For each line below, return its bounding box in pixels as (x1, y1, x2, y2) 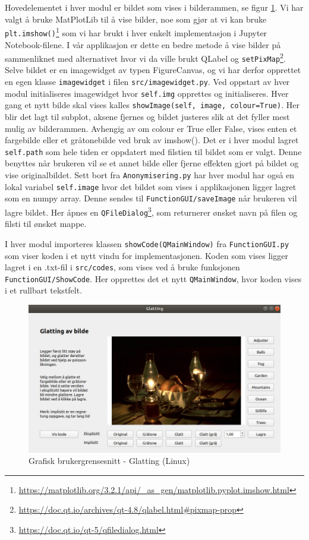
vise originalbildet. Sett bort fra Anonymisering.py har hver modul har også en (5, 169, 295, 181)
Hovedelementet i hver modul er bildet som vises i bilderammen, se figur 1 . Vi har (5, 1, 304, 13)
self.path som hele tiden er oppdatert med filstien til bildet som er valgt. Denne (5, 145, 302, 157)
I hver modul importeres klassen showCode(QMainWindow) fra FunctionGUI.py (5, 237, 289, 250)
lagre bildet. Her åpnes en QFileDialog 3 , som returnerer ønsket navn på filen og (5, 204, 298, 218)
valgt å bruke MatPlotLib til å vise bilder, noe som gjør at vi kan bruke (5, 12, 267, 25)
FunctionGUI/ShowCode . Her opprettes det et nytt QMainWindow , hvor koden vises (5, 272, 302, 285)
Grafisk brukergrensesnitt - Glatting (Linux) (29, 454, 190, 467)
